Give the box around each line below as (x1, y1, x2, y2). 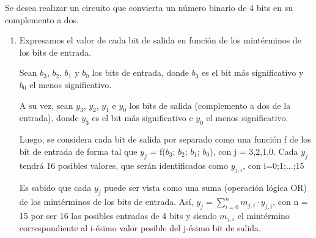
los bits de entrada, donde (92, 66, 189, 79)
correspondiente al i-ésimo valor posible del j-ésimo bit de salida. (19, 221, 262, 234)
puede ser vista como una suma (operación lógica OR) (104, 181, 307, 194)
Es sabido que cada (19, 181, 92, 194)
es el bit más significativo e (92, 111, 193, 124)
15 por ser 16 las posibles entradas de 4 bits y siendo (19, 209, 217, 221)
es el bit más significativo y (202, 66, 304, 79)
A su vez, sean (19, 99, 73, 111)
